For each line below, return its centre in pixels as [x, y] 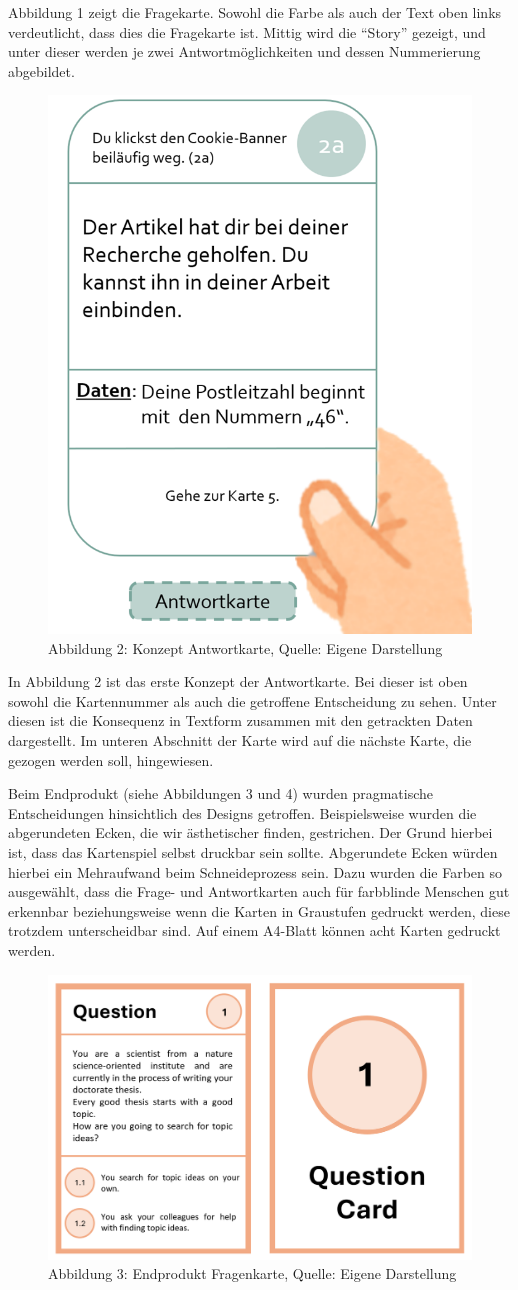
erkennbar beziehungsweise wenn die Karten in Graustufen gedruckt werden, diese [259, 910]
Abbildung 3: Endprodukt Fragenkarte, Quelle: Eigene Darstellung [252, 1273]
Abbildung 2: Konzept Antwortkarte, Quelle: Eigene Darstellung [245, 647]
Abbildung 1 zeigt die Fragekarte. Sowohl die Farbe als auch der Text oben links [255, 12]
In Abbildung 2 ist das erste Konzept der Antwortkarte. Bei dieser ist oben [238, 681]
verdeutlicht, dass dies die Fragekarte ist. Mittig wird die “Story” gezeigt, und [247, 31]
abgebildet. [41, 70]
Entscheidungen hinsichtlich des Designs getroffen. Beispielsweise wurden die [242, 812]
